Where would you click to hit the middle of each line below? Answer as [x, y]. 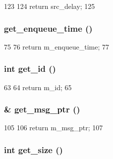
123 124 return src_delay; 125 [50, 6]
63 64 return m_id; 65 [38, 87]
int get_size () [33, 149]
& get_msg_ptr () [42, 109]
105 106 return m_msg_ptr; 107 [54, 128]
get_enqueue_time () [48, 28]
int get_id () [30, 69]
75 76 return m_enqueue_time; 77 [57, 46]
